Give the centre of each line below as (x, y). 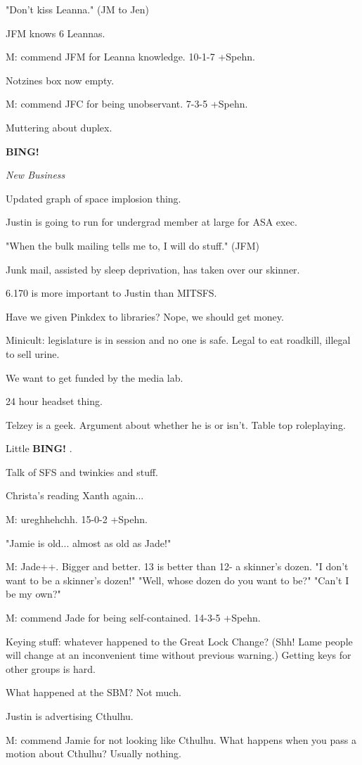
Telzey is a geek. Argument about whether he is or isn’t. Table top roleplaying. (176, 424)
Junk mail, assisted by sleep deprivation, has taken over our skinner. (153, 269)
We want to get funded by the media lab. (95, 377)
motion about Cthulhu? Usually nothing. (93, 753)
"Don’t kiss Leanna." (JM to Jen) (77, 9)
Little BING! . (39, 448)
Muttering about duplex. (59, 127)
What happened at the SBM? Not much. (93, 692)
